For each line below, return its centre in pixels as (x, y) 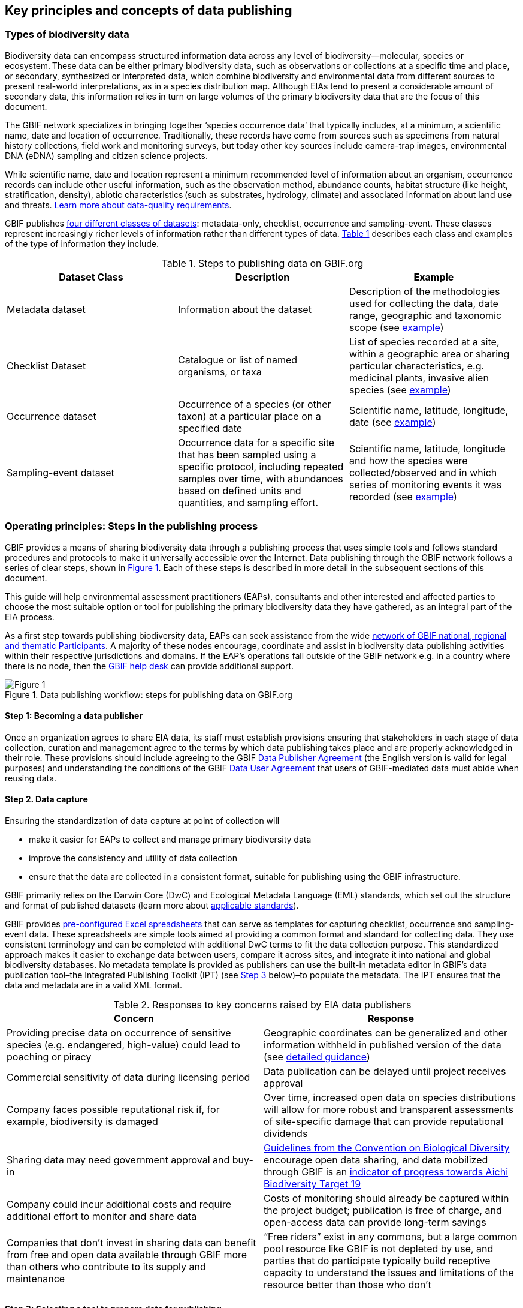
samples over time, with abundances (260, 478)
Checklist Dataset (46, 366)
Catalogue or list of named (238, 360)
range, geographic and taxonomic (425, 315)
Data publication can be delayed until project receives (385, 1071)
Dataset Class (91, 277)
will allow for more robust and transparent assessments (389, 1109)
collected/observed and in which (423, 472)
